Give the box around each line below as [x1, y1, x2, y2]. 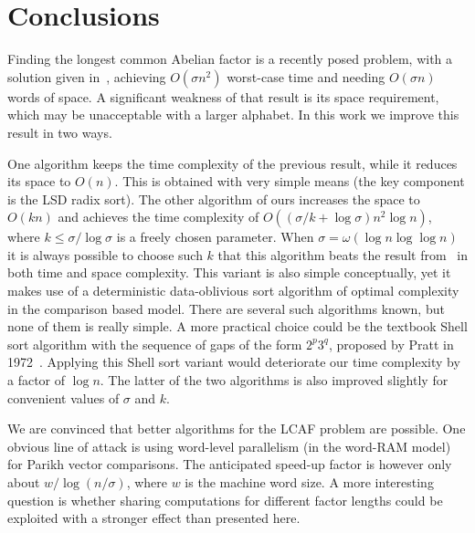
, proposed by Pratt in [328, 334, 454, 353]
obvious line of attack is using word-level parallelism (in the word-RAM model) [7, 436, 451, 455]
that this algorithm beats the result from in [217, 245, 468, 264]
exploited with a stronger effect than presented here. [7, 508, 301, 528]
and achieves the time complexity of [58, 207, 259, 226]
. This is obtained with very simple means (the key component [114, 172, 465, 191]
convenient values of [7, 388, 120, 407]
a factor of [7, 371, 66, 390]
